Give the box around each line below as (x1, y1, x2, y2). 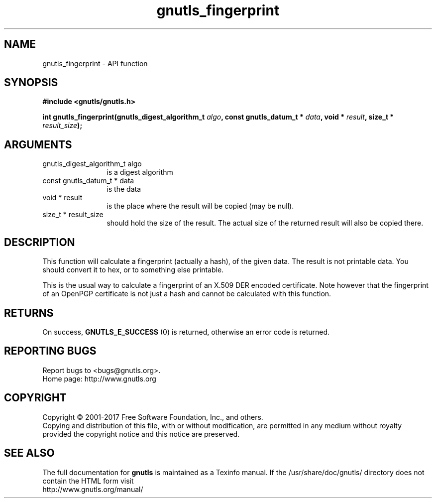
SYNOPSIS (4, 76, 58, 89)
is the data (107, 185, 141, 194)
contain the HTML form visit (42, 476, 134, 485)
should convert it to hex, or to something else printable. (42, 265, 224, 274)
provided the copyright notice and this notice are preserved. (42, 429, 240, 438)
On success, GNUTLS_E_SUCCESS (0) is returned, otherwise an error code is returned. (42, 327, 330, 336)
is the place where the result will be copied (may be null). (107, 202, 294, 211)
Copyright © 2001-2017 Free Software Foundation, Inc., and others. (42, 412, 263, 421)
